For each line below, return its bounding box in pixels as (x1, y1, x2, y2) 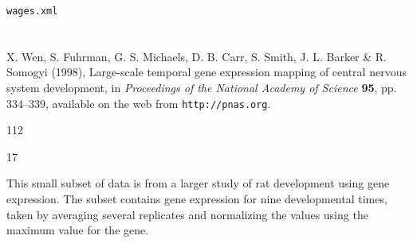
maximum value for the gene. (6, 222, 149, 238)
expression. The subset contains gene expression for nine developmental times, (6, 191, 387, 207)
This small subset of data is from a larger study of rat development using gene (6, 175, 390, 191)
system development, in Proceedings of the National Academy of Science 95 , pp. (6, 79, 397, 96)
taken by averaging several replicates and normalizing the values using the (6, 206, 368, 222)
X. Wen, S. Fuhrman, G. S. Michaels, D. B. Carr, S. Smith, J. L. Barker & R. (6, 48, 387, 64)
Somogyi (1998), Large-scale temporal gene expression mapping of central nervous (6, 64, 407, 80)
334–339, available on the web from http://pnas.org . (6, 94, 271, 111)
